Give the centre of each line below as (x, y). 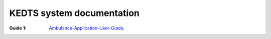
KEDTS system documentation (75, 13)
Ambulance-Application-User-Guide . (87, 28)
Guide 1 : (18, 28)
